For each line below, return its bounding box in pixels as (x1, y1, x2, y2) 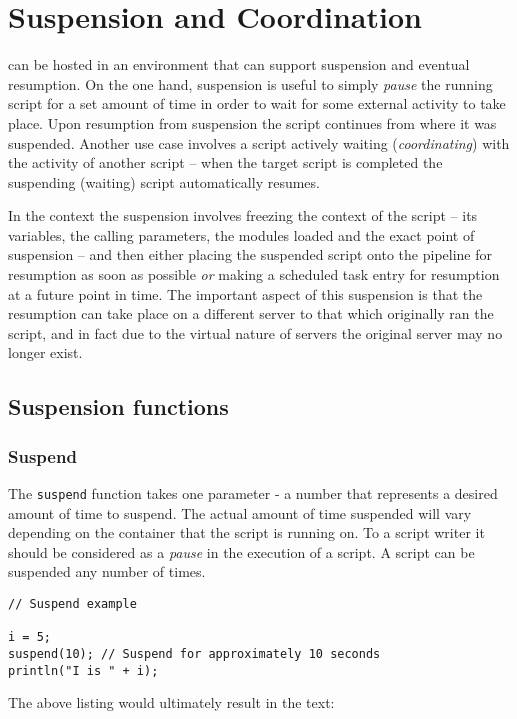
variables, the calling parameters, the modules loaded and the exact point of (8, 224, 475, 245)
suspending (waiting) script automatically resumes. (8, 171, 320, 192)
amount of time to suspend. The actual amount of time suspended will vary (8, 502, 472, 523)
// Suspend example (8, 597, 137, 612)
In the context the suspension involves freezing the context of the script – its (8, 205, 478, 226)
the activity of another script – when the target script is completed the (8, 152, 443, 173)
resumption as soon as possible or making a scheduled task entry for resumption (8, 264, 500, 285)
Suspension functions (8, 391, 229, 422)
